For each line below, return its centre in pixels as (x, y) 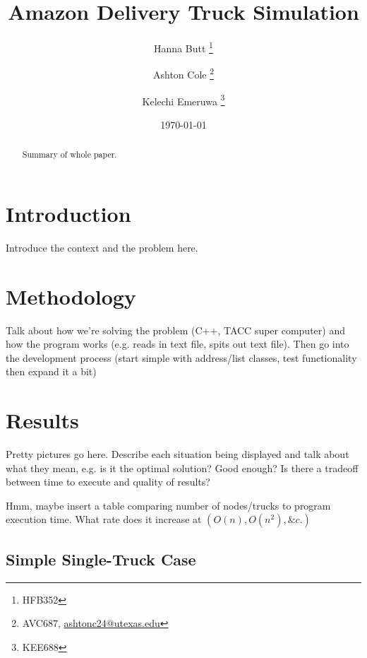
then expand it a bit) (51, 371)
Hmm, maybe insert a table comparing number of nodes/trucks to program (168, 505)
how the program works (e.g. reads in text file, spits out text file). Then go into (178, 344)
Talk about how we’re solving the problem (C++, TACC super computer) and (175, 330)
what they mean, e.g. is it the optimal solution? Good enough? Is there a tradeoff (182, 468)
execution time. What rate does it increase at (104, 519)
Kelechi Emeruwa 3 (183, 100)
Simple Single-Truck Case (101, 559)
